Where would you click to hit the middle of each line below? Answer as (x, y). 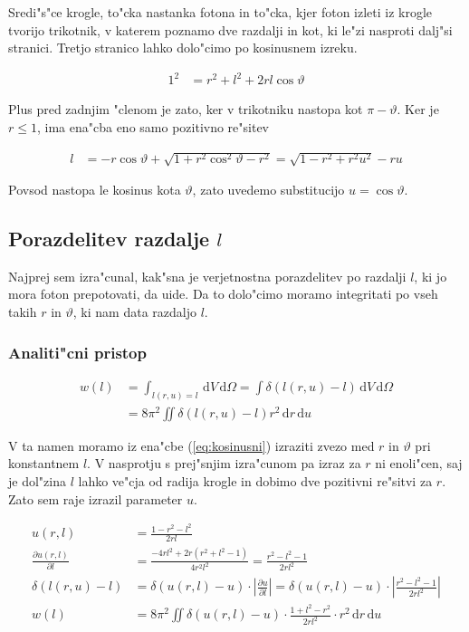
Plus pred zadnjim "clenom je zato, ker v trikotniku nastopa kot (186, 109)
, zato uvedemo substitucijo (268, 190)
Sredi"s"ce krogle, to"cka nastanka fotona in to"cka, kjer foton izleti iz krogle (220, 12)
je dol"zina (37, 481)
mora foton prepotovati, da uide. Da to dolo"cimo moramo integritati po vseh (223, 294)
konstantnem (44, 463)
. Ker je (418, 109)
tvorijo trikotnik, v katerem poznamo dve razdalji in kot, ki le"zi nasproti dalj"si (230, 29)
